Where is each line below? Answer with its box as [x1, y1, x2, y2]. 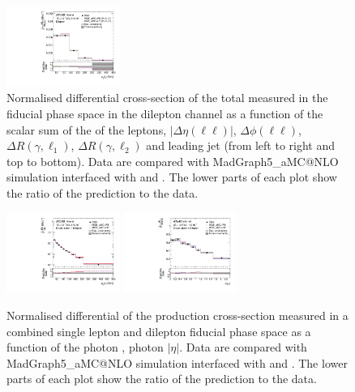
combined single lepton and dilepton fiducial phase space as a [6, 322, 311, 339]
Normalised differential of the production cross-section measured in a [6, 307, 349, 324]
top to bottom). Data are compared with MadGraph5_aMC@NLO [6, 152, 339, 169]
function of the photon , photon [6, 339, 164, 356]
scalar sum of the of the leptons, [6, 121, 167, 138]
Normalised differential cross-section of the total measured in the [6, 89, 328, 106]
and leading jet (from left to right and [146, 137, 336, 154]
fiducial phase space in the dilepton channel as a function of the [6, 105, 323, 122]
